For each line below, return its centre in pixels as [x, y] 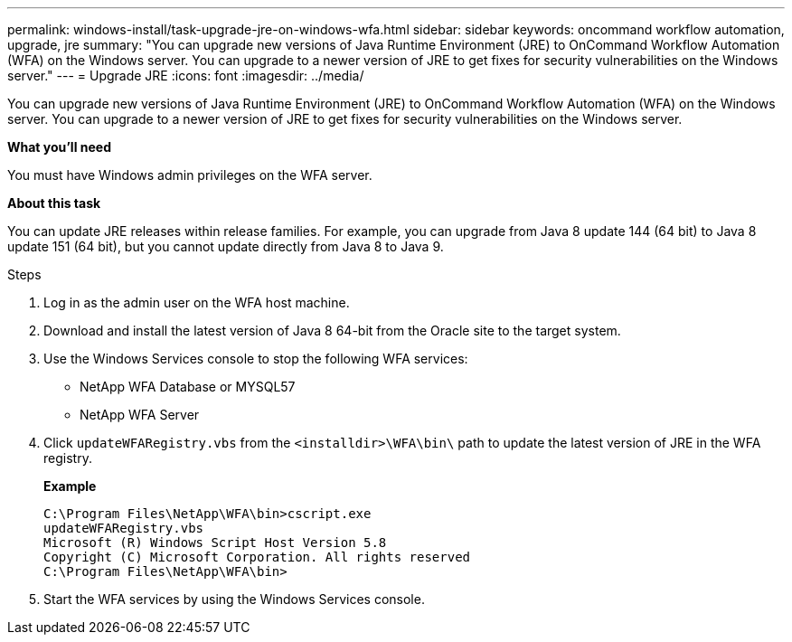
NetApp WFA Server [140, 415]
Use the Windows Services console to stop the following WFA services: [256, 359]
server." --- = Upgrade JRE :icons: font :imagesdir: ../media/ [186, 76]
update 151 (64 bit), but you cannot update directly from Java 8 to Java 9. [226, 246]
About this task [54, 203]
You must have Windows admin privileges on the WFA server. [190, 175]
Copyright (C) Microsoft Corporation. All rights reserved [257, 557]
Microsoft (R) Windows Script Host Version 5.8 [215, 543]
